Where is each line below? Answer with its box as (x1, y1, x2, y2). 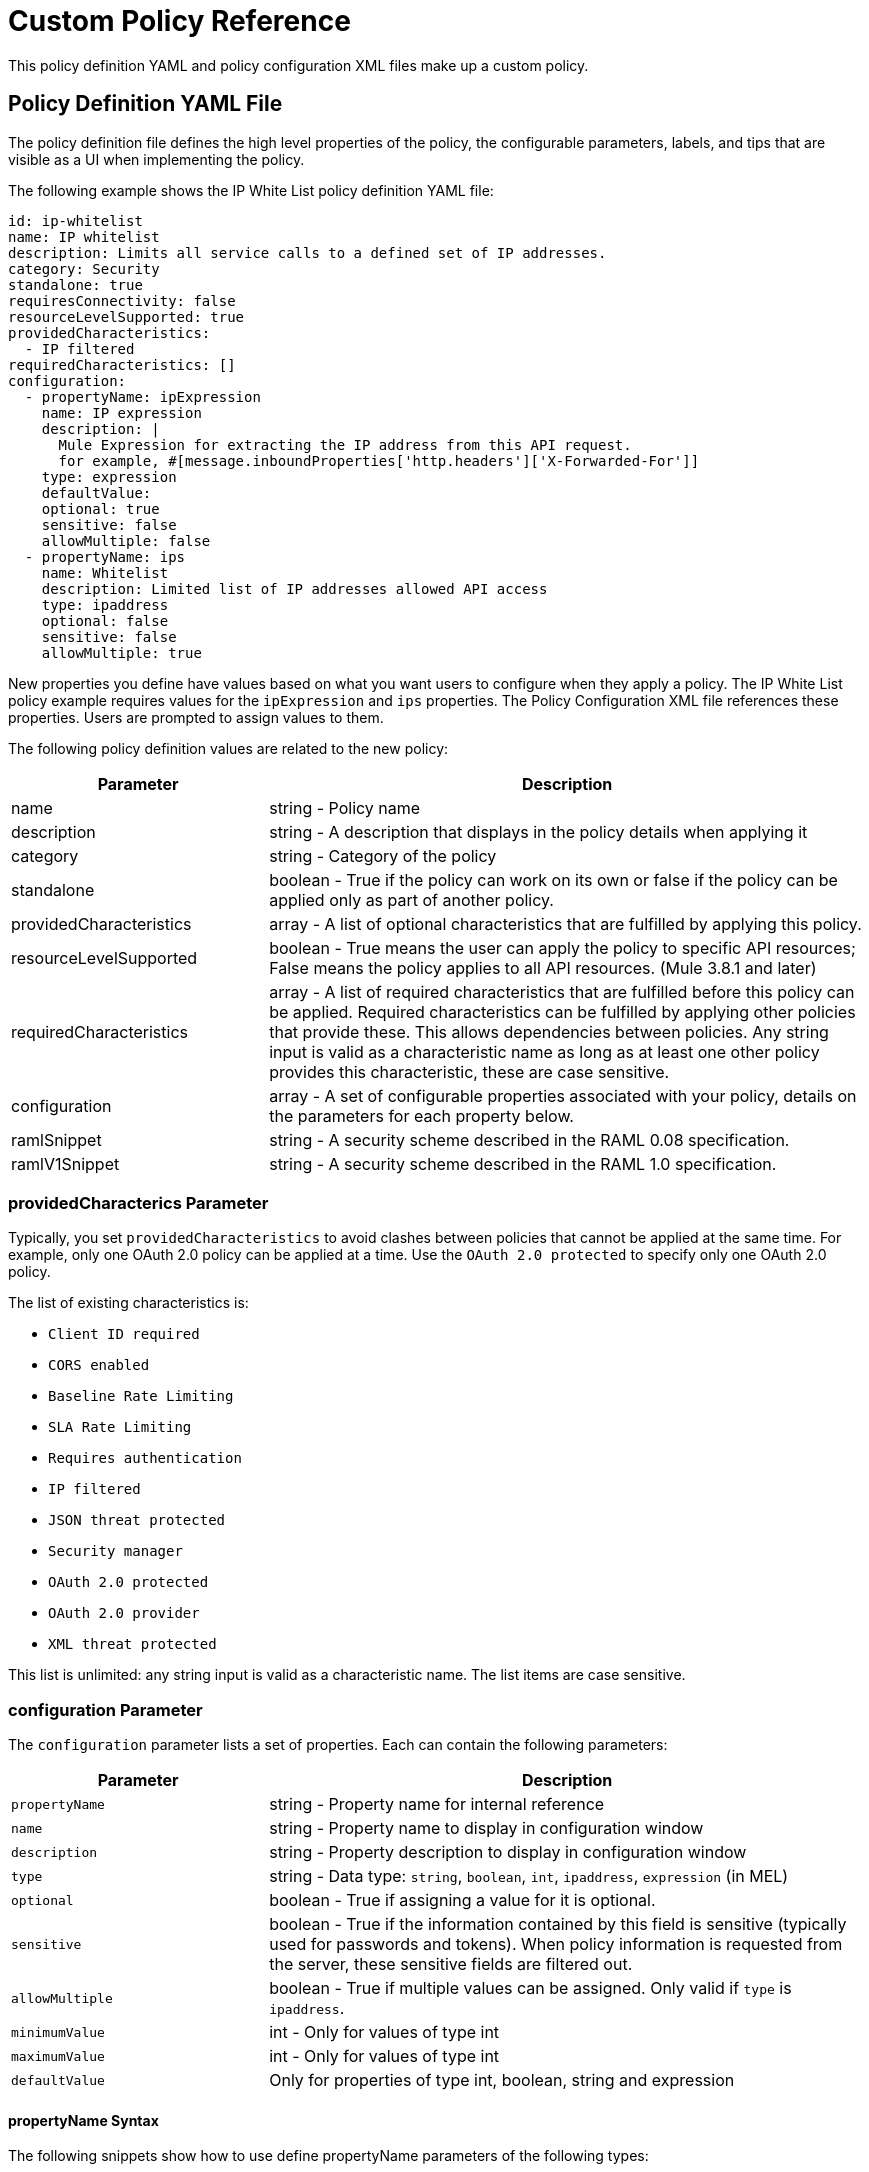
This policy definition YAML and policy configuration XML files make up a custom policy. (8, 56, 589, 74)
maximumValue (11, 2048, 105, 2064)
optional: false (41, 612, 169, 629)
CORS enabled (48, 1357, 150, 1374)
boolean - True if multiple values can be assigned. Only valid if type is (269, 1978, 792, 1999)
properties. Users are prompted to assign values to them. (8, 708, 384, 726)
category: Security (8, 260, 160, 277)
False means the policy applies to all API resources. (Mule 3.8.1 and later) (269, 957, 817, 978)
